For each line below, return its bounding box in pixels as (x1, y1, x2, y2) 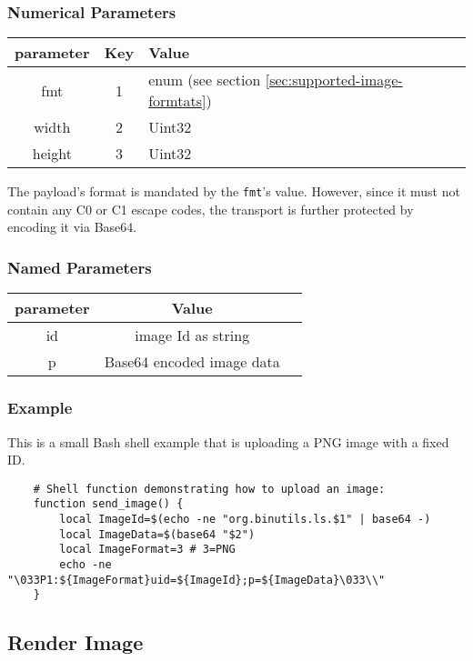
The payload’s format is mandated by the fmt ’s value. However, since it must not (7, 182, 460, 201)
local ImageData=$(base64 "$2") (59, 527, 256, 541)
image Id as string (135, 325, 250, 346)
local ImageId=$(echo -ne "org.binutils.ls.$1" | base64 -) (59, 513, 431, 526)
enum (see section (148, 69, 261, 91)
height (32, 143, 72, 165)
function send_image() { (33, 497, 184, 511)
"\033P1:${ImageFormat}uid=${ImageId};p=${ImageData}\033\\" (7, 573, 386, 586)
